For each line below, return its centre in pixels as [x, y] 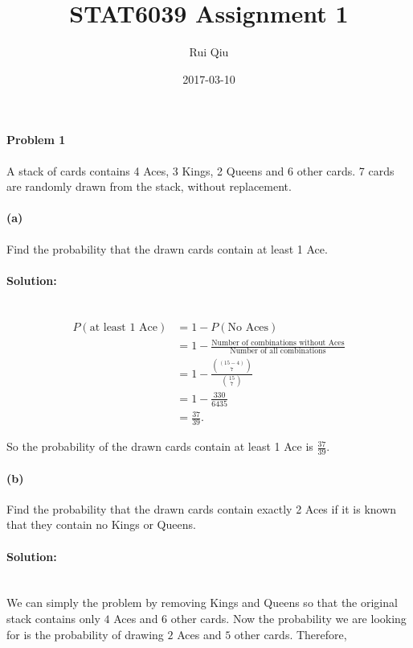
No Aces [248, 327]
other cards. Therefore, [290, 634]
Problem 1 [36, 140]
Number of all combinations [278, 351]
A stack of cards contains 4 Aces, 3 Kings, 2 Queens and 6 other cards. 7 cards [200, 170]
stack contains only [53, 619]
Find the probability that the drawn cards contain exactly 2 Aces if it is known [202, 508]
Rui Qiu [209, 52]
